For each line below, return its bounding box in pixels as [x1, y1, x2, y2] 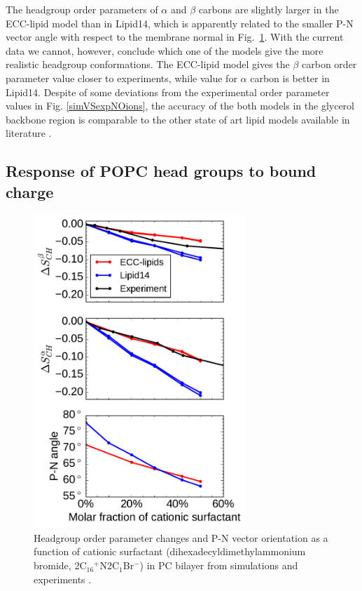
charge [6, 180, 54, 202]
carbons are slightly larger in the [198, 2, 339, 16]
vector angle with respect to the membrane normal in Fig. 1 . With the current [6, 29, 344, 44]
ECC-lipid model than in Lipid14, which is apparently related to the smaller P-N [6, 15, 354, 30]
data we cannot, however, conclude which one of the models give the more [6, 43, 323, 58]
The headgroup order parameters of [6, 2, 158, 16]
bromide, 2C [34, 558, 87, 573]
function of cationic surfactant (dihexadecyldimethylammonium [34, 544, 306, 559]
